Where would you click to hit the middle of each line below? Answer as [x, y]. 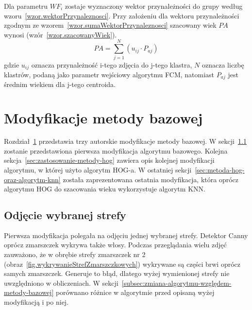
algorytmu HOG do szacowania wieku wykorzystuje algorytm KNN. [105, 189]
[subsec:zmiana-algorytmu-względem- [176, 283]
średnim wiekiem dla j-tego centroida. [60, 84]
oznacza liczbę [223, 64]
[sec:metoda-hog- [220, 169]
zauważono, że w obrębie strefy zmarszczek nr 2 [75, 254]
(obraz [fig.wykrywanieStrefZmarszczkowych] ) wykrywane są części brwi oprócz [122, 264]
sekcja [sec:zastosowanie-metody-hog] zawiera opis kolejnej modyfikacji [109, 160]
